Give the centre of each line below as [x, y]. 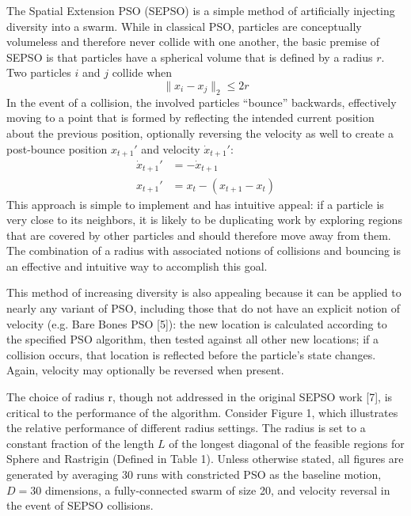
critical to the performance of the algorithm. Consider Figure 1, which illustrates [202, 412]
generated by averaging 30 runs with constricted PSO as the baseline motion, [194, 474]
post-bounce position [57, 148]
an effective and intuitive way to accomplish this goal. [137, 266]
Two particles [39, 72]
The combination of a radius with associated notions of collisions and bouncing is [204, 250]
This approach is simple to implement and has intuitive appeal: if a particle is [195, 204]
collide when [142, 72]
